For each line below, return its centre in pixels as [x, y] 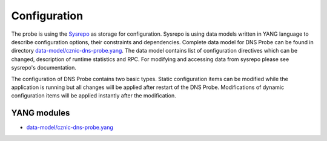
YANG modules [41, 113]
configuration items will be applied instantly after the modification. [94, 96]
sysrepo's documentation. [44, 68]
